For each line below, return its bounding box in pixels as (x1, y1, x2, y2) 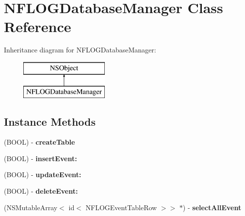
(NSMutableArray (4, 202, 58, 212)
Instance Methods (4, 114, 96, 129)
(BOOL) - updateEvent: (4, 169, 82, 180)
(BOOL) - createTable (4, 137, 75, 147)
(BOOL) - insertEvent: (4, 153, 77, 163)
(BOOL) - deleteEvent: (4, 186, 78, 196)
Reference (4, 17, 71, 36)
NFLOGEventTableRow (85, 202, 157, 212)
